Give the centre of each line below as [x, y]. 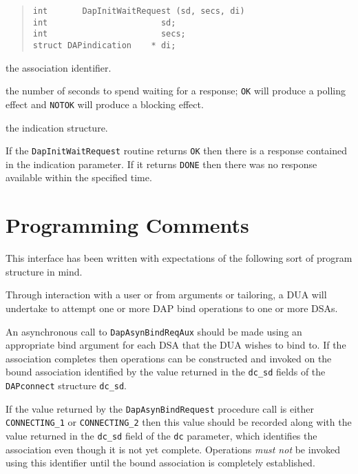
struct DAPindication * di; [104, 45]
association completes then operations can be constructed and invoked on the [169, 358]
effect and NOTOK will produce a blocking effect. [105, 104]
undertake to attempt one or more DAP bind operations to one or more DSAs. [172, 308]
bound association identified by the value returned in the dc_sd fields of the [166, 372]
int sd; [104, 22]
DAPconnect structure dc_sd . [66, 385]
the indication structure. [57, 127]
